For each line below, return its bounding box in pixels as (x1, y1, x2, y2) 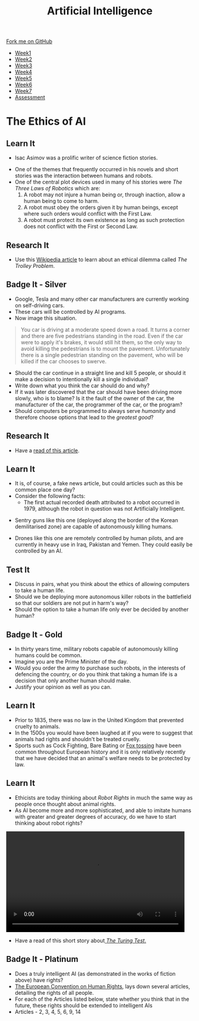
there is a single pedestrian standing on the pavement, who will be (20, 351, 184, 359)
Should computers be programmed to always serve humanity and (14, 407, 176, 414)
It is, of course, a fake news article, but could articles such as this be (14, 480, 183, 487)
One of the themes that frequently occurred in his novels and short (14, 166, 178, 173)
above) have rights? (14, 976, 64, 983)
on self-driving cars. (14, 301, 65, 309)
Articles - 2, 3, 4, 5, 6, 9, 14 (14, 1008, 81, 1015)
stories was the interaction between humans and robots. (14, 172, 153, 180)
